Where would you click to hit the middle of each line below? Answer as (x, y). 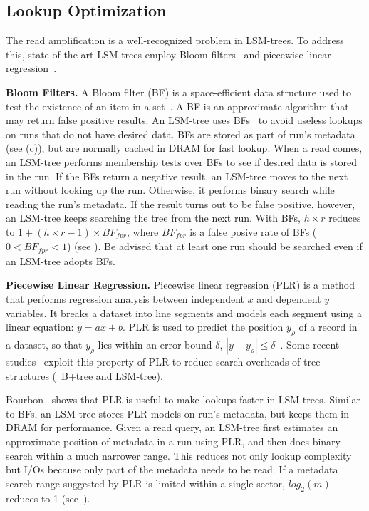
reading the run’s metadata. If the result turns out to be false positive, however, (181, 203)
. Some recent (310, 344)
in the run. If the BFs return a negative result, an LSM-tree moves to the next (177, 176)
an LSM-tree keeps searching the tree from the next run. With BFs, (153, 218)
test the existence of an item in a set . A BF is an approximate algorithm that (177, 106)
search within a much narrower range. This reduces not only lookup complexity (179, 455)
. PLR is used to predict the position (203, 327)
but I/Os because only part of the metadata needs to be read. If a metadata (172, 469)
